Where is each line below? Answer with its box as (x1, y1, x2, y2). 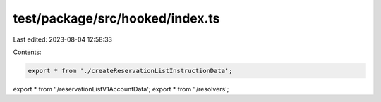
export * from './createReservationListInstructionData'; (28, 67, 233, 75)
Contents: (13, 48, 42, 56)
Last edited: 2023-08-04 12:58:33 (13, 35, 113, 44)
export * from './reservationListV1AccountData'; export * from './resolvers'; (13, 84, 229, 93)
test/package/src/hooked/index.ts (13, 11, 220, 26)
